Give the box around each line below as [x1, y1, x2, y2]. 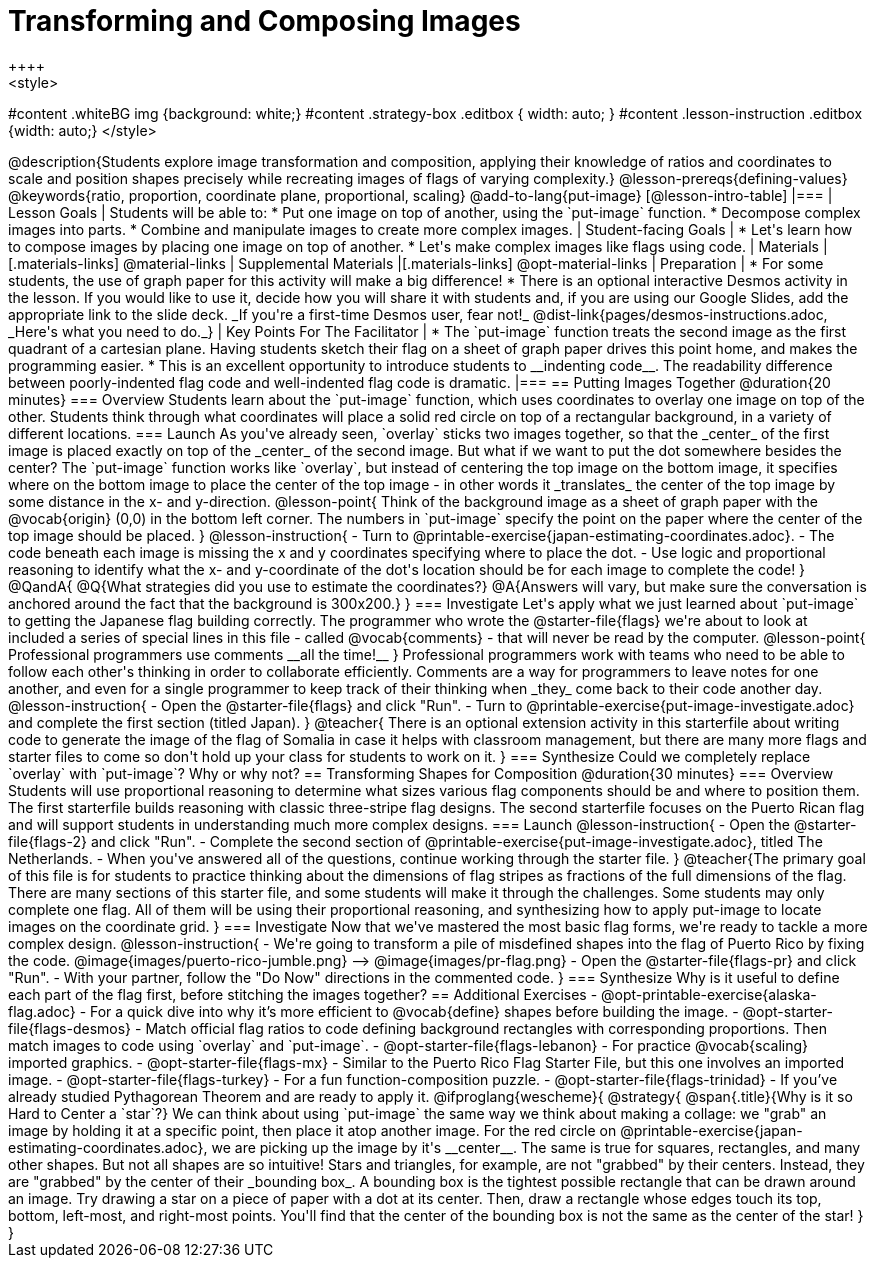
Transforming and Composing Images [8, 4, 521, 38]
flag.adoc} [8, 1002, 76, 1020]
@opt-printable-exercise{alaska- [601, 985, 817, 1003]
